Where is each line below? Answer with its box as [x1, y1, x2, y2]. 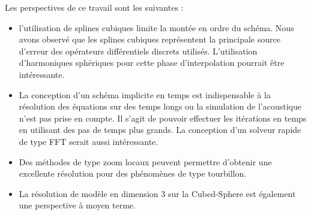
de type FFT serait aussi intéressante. [19, 135, 159, 147]
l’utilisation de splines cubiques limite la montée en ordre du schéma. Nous [19, 21, 294, 34]
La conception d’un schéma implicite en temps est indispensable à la [19, 88, 271, 101]
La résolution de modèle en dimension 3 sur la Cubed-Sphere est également [19, 187, 296, 199]
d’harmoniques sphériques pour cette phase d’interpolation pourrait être [19, 56, 285, 69]
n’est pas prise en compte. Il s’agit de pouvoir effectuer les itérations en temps [19, 111, 307, 124]
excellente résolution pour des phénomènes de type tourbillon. [19, 167, 247, 180]
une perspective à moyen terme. [19, 199, 136, 211]
